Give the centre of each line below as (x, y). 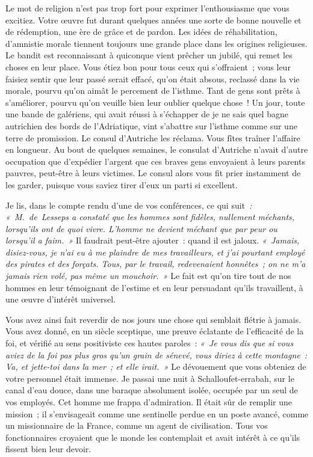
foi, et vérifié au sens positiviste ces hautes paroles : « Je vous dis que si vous (150, 343)
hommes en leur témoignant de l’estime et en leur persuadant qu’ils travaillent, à (154, 287)
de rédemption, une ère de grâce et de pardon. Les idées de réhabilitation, (141, 32)
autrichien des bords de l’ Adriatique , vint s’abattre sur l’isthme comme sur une (151, 125)
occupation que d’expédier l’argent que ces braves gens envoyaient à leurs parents (155, 161)
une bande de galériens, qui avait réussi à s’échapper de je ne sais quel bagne (147, 114)
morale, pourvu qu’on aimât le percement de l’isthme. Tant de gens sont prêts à (153, 90)
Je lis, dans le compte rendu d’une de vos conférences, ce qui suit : (129, 205)
